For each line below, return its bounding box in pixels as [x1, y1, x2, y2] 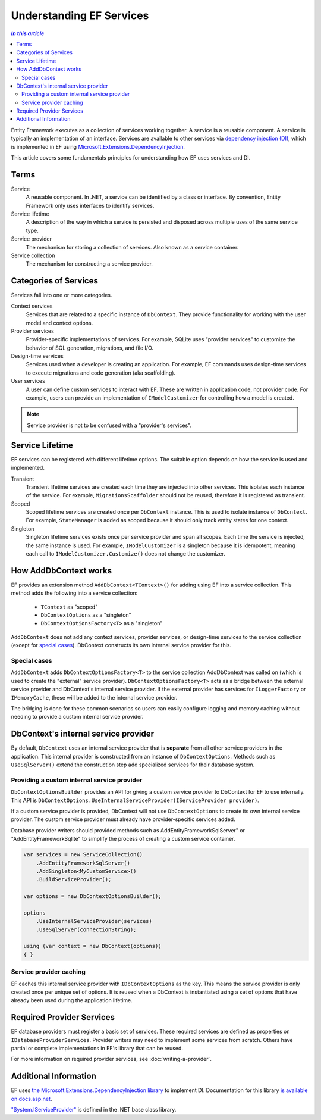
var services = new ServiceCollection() [23, 851, 143, 858]
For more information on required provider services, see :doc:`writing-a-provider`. [11, 1056, 212, 1063]
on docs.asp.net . [11, 1095, 52, 1102]
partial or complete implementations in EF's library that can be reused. [11, 1045, 184, 1052]
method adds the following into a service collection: [11, 589, 138, 597]
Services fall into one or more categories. [11, 292, 112, 299]
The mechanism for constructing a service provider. [26, 260, 153, 267]
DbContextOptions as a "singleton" [40, 612, 132, 619]
